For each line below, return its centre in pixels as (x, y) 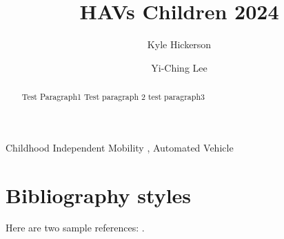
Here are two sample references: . (75, 228)
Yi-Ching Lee (179, 67)
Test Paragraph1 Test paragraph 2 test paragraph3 (113, 97)
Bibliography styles (99, 195)
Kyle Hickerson (179, 44)
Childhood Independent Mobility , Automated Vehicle (120, 147)
